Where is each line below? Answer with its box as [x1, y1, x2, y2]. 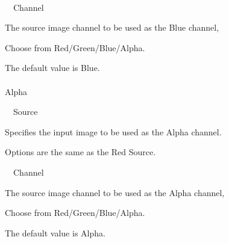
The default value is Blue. [5, 61, 100, 74]
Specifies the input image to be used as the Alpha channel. [5, 125, 222, 138]
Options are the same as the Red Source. [5, 146, 156, 158]
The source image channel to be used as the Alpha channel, [5, 186, 225, 198]
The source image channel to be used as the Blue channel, [5, 21, 219, 34]
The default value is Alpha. [5, 226, 105, 239]
